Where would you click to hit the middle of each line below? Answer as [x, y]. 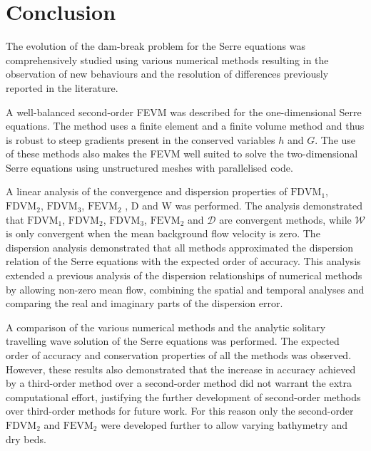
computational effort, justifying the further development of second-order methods [183, 396]
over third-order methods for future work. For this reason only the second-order [180, 411]
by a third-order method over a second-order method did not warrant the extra [179, 383]
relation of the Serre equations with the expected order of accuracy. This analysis [183, 261]
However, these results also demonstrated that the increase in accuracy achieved [181, 369]
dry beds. [26, 439]
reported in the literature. [62, 87]
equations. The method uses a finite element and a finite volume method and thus [185, 126]
